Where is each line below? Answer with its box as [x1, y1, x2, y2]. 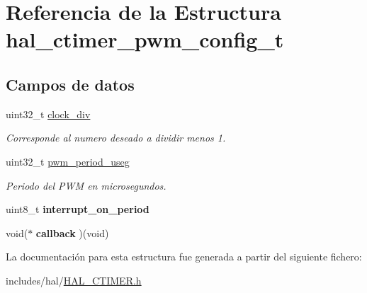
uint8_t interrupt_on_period [6, 202, 149, 217]
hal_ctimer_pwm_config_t [6, 25, 284, 54]
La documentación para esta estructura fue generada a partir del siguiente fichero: [6, 249, 362, 264]
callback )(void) [35, 225, 109, 240]
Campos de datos [6, 73, 135, 95]
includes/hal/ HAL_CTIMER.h [6, 272, 142, 287]
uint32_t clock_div [6, 106, 91, 121]
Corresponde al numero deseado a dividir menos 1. [6, 130, 226, 145]
